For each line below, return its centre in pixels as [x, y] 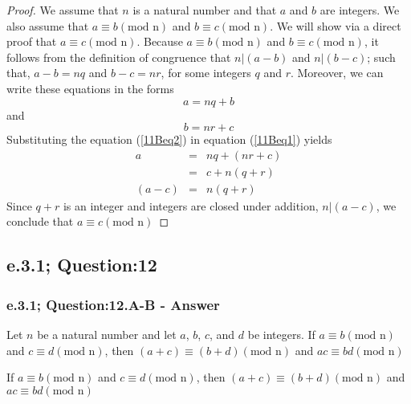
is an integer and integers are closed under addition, [191, 205]
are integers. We [360, 10]
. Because [160, 41]
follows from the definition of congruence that [119, 57]
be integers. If [281, 335]
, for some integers [206, 73]
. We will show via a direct [336, 25]
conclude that [40, 221]
